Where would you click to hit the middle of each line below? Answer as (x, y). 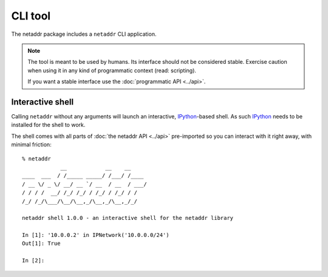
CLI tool (31, 16)
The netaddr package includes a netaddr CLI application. (84, 34)
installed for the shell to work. (48, 125)
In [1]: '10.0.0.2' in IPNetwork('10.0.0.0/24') (96, 235)
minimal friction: (31, 145)
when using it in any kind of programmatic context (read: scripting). (112, 70)
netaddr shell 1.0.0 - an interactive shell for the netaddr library (128, 218)
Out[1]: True (41, 244)
